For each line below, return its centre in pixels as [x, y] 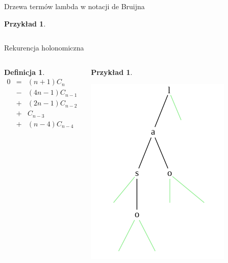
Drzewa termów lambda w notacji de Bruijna [74, 6]
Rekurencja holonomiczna [44, 48]
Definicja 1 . [24, 72]
